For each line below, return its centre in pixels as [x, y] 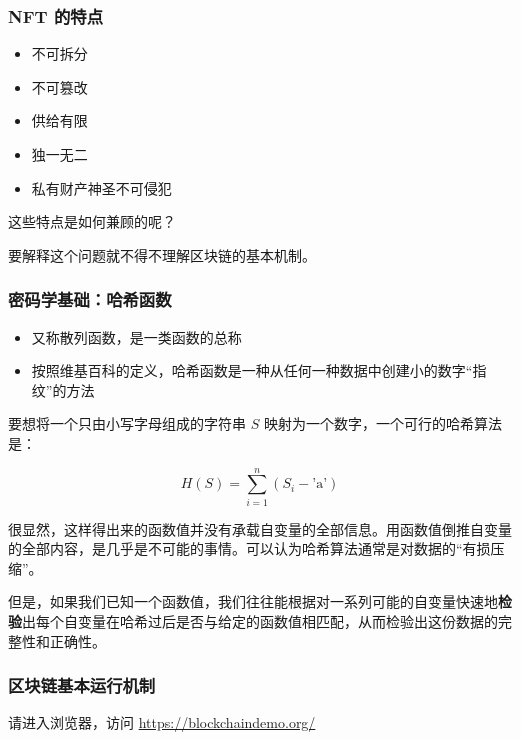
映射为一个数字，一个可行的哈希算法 [382, 423]
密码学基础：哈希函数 [90, 299]
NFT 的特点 [55, 15]
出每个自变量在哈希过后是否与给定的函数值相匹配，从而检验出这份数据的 [260, 621]
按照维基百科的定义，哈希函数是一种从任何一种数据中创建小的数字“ [252, 370]
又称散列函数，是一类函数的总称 [136, 336]
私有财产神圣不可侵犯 [101, 187]
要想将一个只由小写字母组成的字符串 [127, 423]
